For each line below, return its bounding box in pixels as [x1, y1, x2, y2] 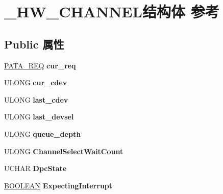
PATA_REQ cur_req [4, 60, 76, 70]
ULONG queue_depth [4, 128, 81, 139]
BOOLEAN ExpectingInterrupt [4, 180, 113, 190]
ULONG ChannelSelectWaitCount [4, 145, 123, 156]
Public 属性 [4, 36, 64, 52]
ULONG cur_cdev [4, 77, 67, 88]
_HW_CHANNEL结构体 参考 [4, 1, 219, 22]
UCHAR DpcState [4, 163, 67, 174]
